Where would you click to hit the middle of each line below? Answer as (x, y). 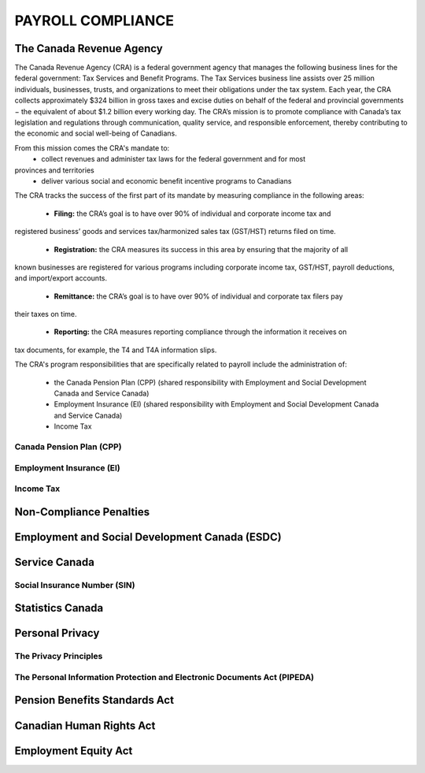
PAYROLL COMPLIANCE (94, 20)
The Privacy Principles (59, 656)
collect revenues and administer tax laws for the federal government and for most (174, 159)
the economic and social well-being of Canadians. (96, 133)
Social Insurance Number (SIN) (75, 585)
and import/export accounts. (61, 278)
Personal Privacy (57, 633)
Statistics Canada (59, 608)
